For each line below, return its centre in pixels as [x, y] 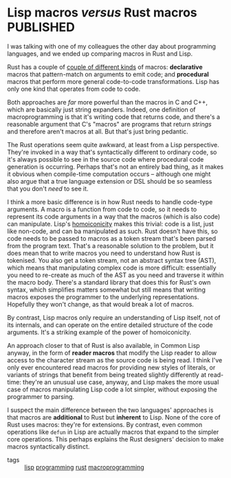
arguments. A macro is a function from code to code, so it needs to [102, 209]
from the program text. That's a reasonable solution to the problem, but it [111, 246]
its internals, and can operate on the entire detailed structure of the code [110, 325]
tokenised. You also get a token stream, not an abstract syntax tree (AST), [112, 260]
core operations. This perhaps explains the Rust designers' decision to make [115, 439]
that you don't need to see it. [48, 188]
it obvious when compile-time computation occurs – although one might [109, 174]
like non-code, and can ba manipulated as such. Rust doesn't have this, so [112, 231]
